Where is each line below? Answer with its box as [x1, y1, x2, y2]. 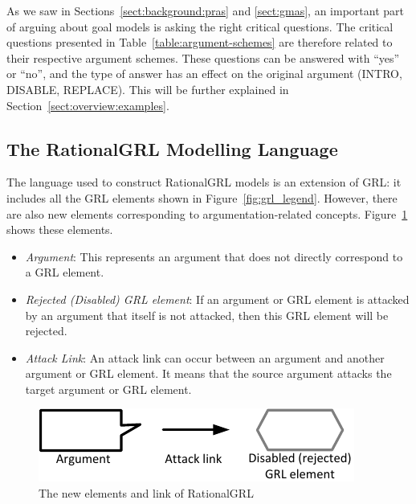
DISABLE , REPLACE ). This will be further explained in [6, 80, 289, 97]
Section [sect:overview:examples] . [6, 96, 169, 113]
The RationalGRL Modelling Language [6, 136, 338, 161]
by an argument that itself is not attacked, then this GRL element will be [25, 306, 389, 323]
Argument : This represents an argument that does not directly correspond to [25, 248, 403, 264]
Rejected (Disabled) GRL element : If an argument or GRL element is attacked [25, 290, 410, 307]
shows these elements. [6, 221, 113, 238]
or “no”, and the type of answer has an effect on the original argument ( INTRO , [6, 65, 402, 82]
